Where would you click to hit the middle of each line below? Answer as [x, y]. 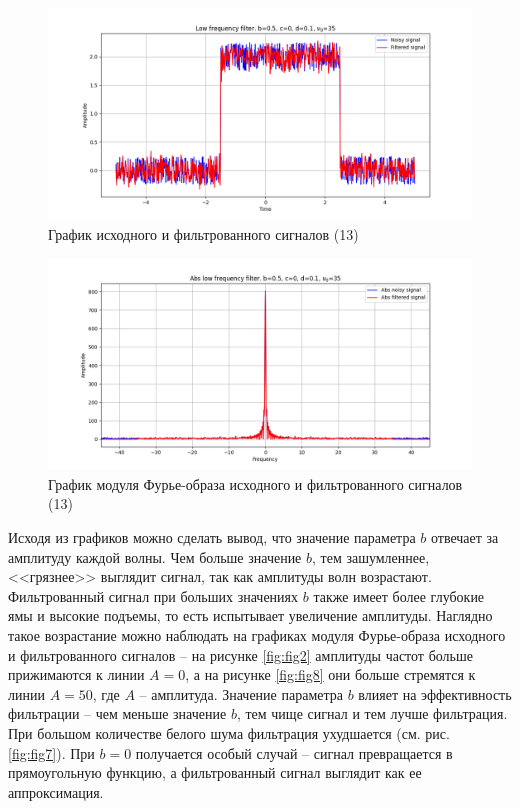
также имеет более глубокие [399, 595]
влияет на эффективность [435, 693]
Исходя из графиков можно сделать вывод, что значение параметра [212, 536]
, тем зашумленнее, [371, 556]
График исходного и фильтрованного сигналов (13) [203, 233]
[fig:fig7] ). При [51, 752]
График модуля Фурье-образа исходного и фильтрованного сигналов [255, 483]
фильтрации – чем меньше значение [117, 713]
